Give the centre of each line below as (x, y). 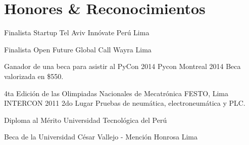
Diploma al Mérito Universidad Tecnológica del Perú (86, 120)
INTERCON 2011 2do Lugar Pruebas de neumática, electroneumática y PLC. (125, 103)
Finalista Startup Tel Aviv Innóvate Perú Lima (77, 32)
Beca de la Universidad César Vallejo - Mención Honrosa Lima (101, 137)
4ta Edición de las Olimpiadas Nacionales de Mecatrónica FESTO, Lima (116, 93)
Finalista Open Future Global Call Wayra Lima (78, 49)
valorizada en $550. (34, 76)
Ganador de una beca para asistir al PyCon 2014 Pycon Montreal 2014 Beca (122, 66)
